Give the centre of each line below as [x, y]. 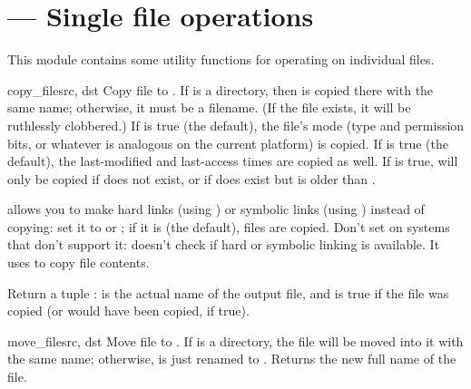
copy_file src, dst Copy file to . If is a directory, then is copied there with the [221, 89]
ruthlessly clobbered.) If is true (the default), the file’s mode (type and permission [236, 125]
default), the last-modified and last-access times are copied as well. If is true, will [233, 161]
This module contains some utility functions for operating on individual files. [221, 59]
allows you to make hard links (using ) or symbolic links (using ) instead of [216, 209]
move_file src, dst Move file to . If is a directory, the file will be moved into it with [235, 340]
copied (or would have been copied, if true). [128, 311]
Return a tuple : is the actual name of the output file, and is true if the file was [228, 292]
